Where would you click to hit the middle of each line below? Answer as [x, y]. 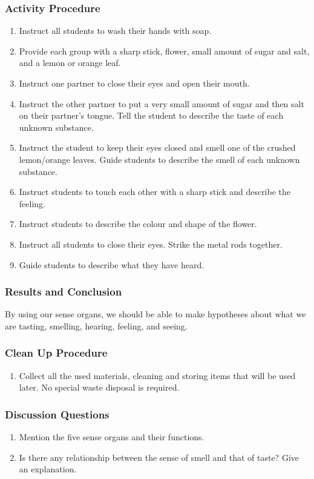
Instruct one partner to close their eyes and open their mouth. [134, 83]
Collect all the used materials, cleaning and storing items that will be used [157, 375]
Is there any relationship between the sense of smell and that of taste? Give [159, 457]
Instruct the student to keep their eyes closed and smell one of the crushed [157, 147]
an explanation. [48, 469]
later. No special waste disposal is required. [99, 387]
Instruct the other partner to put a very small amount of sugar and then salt [162, 103]
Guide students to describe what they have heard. [112, 264]
